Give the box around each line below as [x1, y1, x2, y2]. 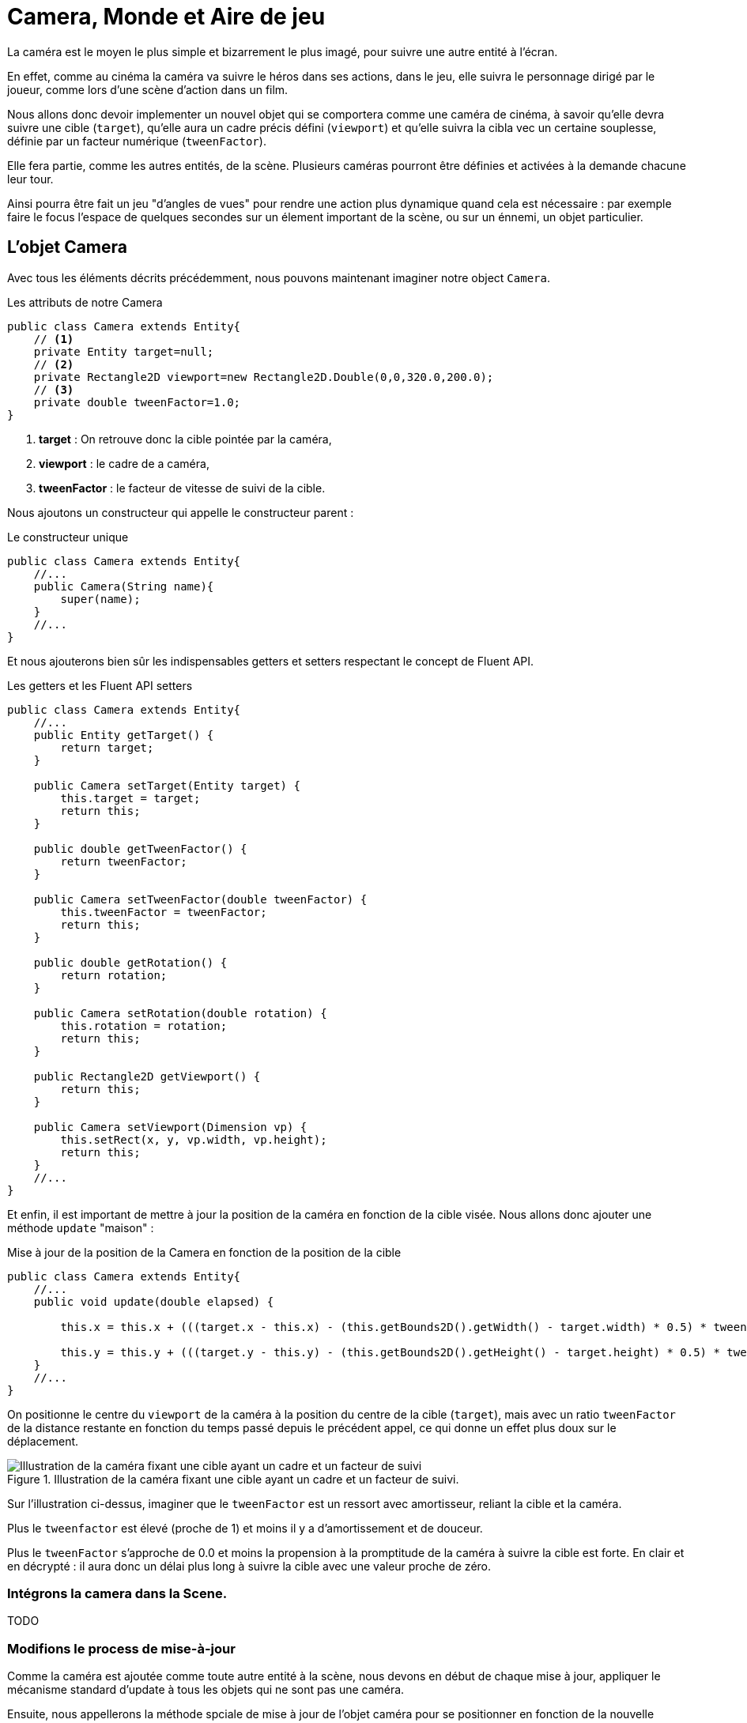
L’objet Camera [7, 237, 127, 258]
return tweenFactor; [60, 854, 187, 868]
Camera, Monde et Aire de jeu [7, 3, 326, 30]
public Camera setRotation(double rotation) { [33, 1006, 327, 1020]
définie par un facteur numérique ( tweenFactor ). [7, 134, 266, 148]
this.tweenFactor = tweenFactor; [60, 905, 267, 918]
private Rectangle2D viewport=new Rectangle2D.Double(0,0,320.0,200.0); [33, 370, 494, 383]
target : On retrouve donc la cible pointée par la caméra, [39, 432, 332, 446]
